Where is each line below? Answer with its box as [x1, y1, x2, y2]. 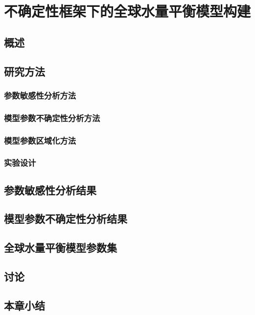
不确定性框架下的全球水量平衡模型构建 [4, 1, 251, 21]
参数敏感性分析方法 [4, 89, 76, 101]
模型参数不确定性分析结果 [4, 211, 127, 226]
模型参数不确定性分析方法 [4, 111, 100, 124]
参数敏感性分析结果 [4, 182, 96, 197]
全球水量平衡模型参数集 [4, 240, 117, 255]
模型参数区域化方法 [4, 134, 76, 146]
